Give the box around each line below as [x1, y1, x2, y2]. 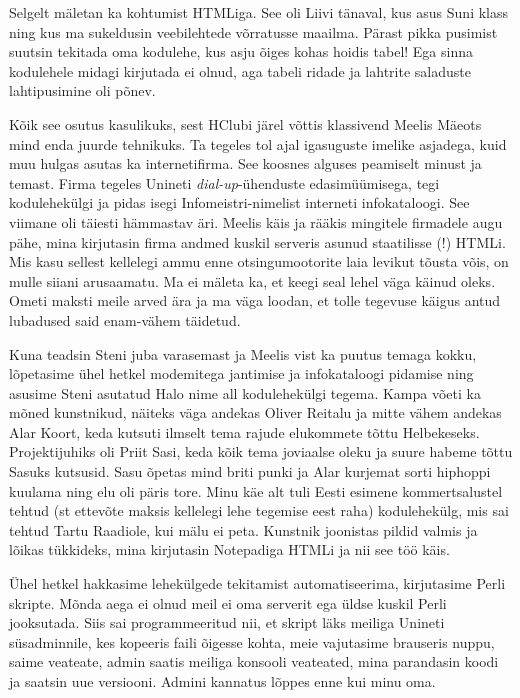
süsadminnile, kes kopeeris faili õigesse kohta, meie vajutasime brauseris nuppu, [9, 631, 495, 652]
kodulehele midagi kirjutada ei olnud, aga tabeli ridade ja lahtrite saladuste [9, 60, 471, 81]
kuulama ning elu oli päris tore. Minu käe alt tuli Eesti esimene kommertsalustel [9, 480, 503, 501]
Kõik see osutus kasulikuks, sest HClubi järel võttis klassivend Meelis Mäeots [9, 113, 482, 134]
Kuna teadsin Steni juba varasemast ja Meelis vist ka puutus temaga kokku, [9, 343, 477, 364]
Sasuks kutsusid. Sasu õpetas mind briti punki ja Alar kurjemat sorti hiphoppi [9, 461, 491, 482]
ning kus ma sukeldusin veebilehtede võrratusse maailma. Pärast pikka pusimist [9, 21, 498, 42]
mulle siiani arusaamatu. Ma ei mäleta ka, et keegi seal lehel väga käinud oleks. [9, 270, 496, 291]
